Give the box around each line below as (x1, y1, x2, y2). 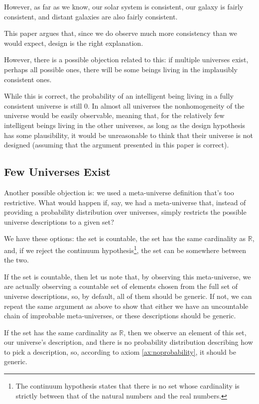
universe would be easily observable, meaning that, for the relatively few (4, 110, 225, 121)
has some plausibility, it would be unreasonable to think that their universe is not (4, 130, 253, 140)
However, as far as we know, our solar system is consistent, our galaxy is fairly (4, 1, 244, 11)
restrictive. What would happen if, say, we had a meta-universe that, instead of (4, 197, 246, 207)
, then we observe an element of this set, (124, 327, 247, 337)
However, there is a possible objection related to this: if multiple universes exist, (4, 54, 249, 65)
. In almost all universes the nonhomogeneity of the (88, 100, 245, 111)
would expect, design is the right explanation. (4, 37, 143, 48)
